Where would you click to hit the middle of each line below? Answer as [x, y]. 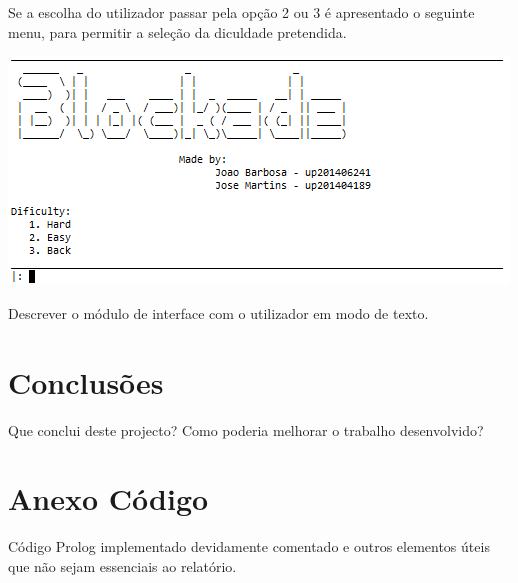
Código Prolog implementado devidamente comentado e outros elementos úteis [249, 546]
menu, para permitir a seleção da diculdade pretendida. [177, 31]
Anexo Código [108, 498]
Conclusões [86, 381]
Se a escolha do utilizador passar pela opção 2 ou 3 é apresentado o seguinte [241, 12]
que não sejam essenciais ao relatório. [122, 565]
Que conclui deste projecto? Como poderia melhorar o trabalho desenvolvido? [246, 429]
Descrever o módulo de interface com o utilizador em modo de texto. [218, 312]
